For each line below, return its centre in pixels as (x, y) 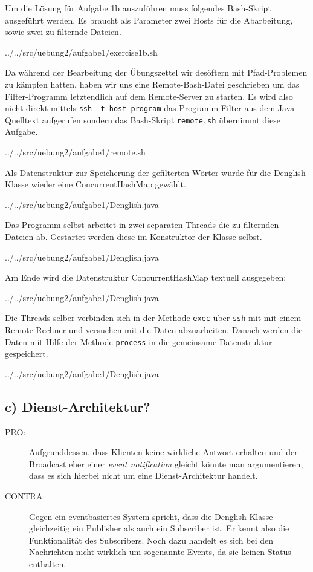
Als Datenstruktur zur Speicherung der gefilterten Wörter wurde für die (138, 172)
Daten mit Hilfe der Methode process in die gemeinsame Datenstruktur (139, 341)
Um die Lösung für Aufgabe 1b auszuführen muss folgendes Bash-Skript (138, 8)
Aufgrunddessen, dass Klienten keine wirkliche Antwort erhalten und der (163, 452)
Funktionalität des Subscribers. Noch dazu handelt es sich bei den (151, 540)
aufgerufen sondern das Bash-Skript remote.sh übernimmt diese (161, 119)
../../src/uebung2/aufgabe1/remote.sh (75, 152)
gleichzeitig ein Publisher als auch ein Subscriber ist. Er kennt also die (159, 528)
